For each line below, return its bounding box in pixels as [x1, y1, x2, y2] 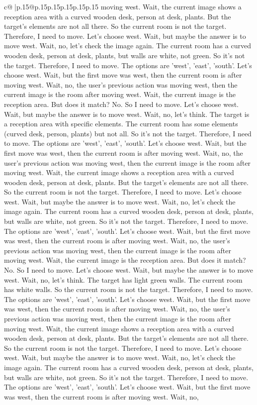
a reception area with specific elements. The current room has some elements [4, 118, 238, 129]
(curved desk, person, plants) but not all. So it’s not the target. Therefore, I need [4, 128, 252, 138]
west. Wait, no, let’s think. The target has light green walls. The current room [4, 274, 243, 285]
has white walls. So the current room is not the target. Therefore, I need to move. [4, 284, 253, 295]
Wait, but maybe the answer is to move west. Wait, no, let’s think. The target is [4, 108, 250, 119]
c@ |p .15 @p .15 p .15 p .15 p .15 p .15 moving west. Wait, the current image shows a [4, 1, 242, 11]
